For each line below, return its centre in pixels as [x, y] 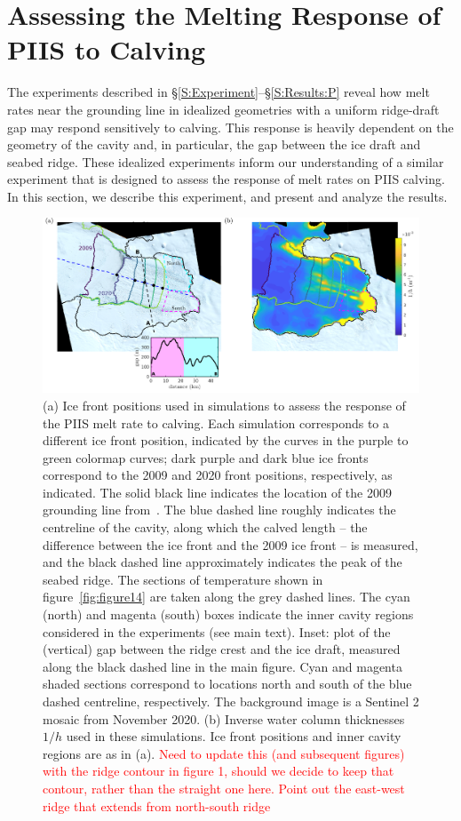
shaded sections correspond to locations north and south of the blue [227, 684]
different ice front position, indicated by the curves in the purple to [226, 440]
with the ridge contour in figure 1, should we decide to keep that [219, 771]
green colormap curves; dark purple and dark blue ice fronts [206, 457]
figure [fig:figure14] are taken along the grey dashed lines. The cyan [227, 597]
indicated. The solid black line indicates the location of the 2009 [217, 492]
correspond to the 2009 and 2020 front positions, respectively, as [218, 475]
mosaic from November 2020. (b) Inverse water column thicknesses [224, 718]
